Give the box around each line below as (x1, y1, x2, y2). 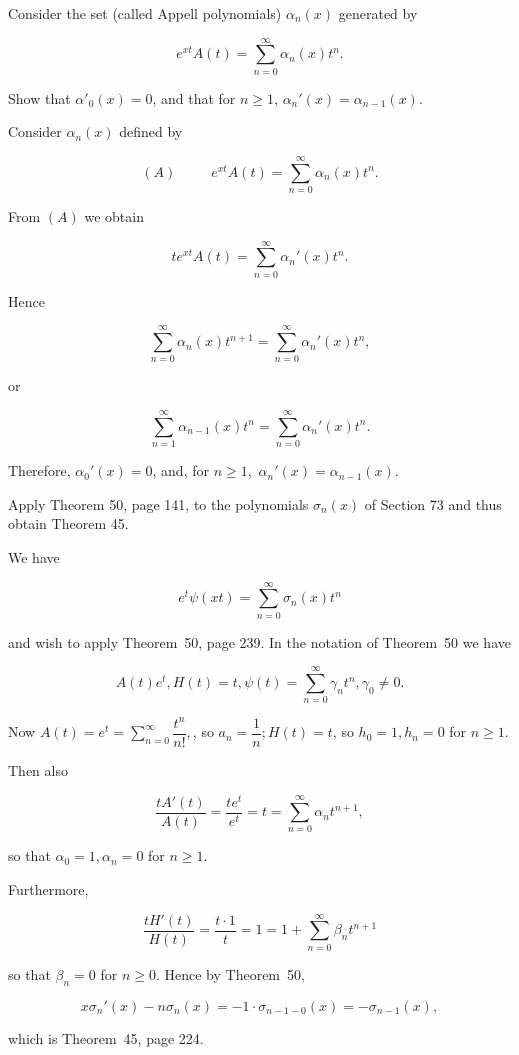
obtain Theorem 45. (8, 513, 129, 534)
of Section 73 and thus (364, 493, 502, 514)
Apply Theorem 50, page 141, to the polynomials (8, 493, 309, 514)
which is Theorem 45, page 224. (8, 1027, 204, 1048)
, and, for (152, 460, 209, 481)
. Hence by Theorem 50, (155, 963, 305, 984)
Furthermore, (8, 879, 89, 900)
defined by (119, 121, 183, 142)
